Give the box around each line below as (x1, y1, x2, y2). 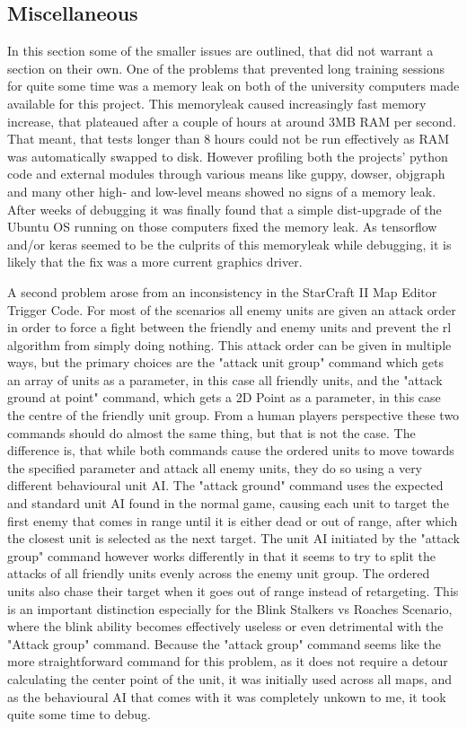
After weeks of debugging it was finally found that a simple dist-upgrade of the (7, 199, 442, 218)
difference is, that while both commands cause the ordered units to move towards (7, 441, 454, 460)
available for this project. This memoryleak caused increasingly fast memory (7, 93, 427, 112)
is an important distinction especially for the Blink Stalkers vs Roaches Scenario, (7, 599, 453, 618)
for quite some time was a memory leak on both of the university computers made (7, 76, 460, 95)
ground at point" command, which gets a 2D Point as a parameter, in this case (7, 388, 441, 407)
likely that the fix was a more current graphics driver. (7, 252, 303, 271)
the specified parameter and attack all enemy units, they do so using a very (7, 458, 423, 477)
